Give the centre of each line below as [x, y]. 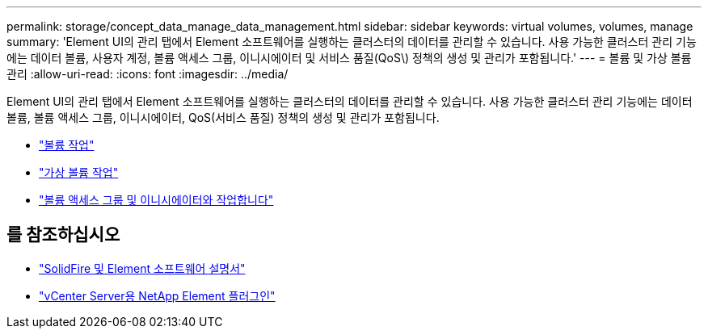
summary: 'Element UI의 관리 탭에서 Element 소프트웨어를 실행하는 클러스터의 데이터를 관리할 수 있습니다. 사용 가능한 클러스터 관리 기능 [352, 42]
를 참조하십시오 [63, 235]
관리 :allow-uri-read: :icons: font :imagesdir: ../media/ [147, 74]
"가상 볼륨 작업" [79, 172]
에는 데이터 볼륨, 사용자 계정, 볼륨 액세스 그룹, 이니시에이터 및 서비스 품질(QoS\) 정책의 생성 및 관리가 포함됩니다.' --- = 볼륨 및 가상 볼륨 [349, 58]
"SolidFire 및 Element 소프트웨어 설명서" [142, 268]
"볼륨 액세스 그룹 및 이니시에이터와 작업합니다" [156, 200]
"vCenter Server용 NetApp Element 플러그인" [157, 295]
